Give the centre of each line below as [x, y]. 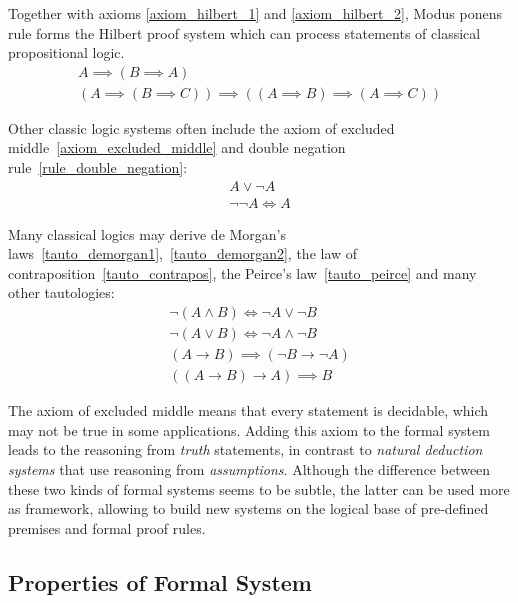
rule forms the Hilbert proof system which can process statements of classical [244, 32]
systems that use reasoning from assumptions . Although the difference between [249, 468]
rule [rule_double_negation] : [98, 167]
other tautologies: [61, 292]
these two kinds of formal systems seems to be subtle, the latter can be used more [259, 488]
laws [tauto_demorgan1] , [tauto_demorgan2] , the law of [183, 253]
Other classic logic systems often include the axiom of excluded [201, 127]
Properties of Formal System [160, 581]
